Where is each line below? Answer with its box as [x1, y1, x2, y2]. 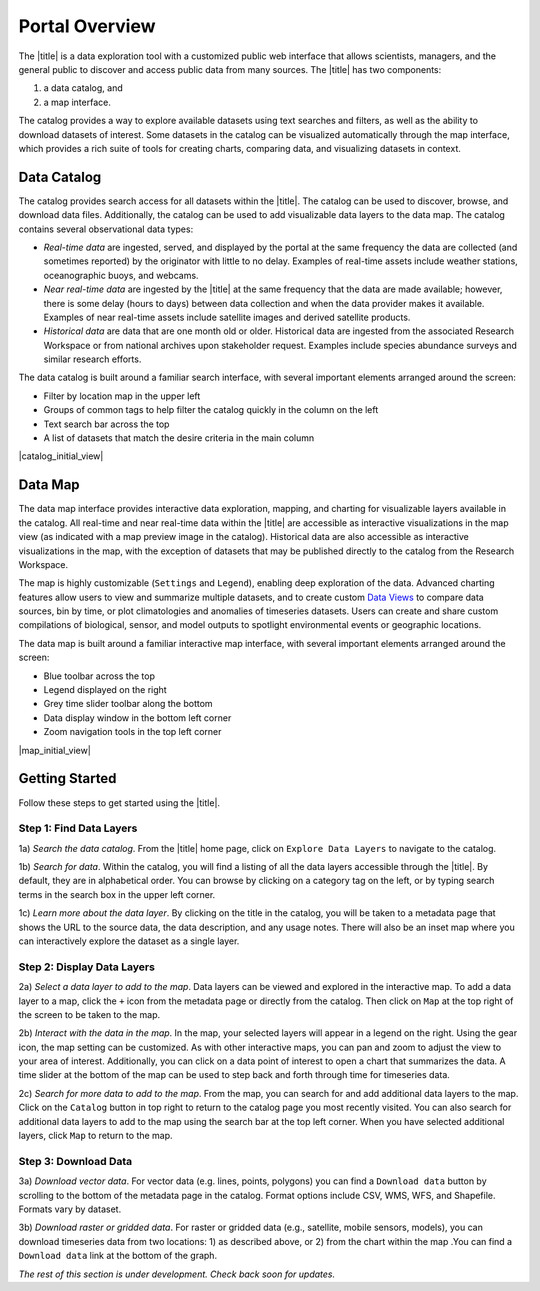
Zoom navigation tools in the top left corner [43, 726, 222, 738]
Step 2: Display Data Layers [18, 960, 155, 974]
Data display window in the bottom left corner [43, 711, 232, 724]
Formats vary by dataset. [18, 1203, 122, 1215]
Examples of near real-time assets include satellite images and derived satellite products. [43, 311, 411, 323]
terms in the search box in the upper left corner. [18, 888, 216, 900]
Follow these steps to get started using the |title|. [18, 796, 220, 809]
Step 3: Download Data [18, 1154, 133, 1168]
